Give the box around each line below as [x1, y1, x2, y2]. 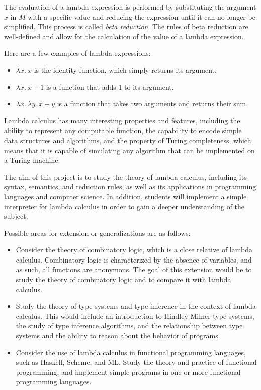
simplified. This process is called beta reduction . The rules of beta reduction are [4, 21, 248, 32]
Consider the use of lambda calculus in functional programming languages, [16, 347, 246, 357]
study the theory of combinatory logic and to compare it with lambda [16, 274, 231, 285]
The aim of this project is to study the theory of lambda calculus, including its [4, 171, 247, 182]
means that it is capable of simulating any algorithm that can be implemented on [4, 145, 255, 155]
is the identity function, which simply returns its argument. [34, 64, 217, 75]
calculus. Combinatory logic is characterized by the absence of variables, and [16, 254, 252, 265]
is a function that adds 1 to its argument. [46, 81, 174, 92]
